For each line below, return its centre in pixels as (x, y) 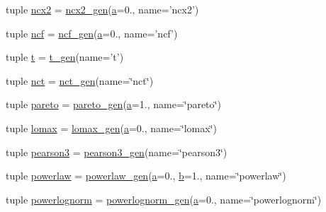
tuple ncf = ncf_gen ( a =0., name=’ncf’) (92, 33)
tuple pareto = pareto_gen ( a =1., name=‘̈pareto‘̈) (113, 104)
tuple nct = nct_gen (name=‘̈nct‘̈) (80, 80)
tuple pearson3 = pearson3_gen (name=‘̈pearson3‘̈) (117, 152)
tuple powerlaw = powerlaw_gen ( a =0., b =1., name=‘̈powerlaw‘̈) (146, 176)
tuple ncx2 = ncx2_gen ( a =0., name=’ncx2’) (102, 9)
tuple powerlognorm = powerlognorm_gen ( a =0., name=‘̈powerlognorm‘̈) (164, 199)
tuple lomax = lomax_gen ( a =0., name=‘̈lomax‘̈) (111, 128)
